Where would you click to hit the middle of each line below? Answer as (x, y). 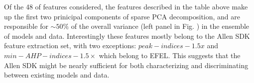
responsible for (26, 26)
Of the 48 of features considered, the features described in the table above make (126, 6)
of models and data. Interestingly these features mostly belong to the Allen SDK (127, 36)
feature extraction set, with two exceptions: (70, 45)
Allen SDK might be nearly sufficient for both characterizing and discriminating (126, 65)
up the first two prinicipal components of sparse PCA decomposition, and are (122, 16)
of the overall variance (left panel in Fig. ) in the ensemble (160, 26)
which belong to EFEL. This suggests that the (170, 55)
